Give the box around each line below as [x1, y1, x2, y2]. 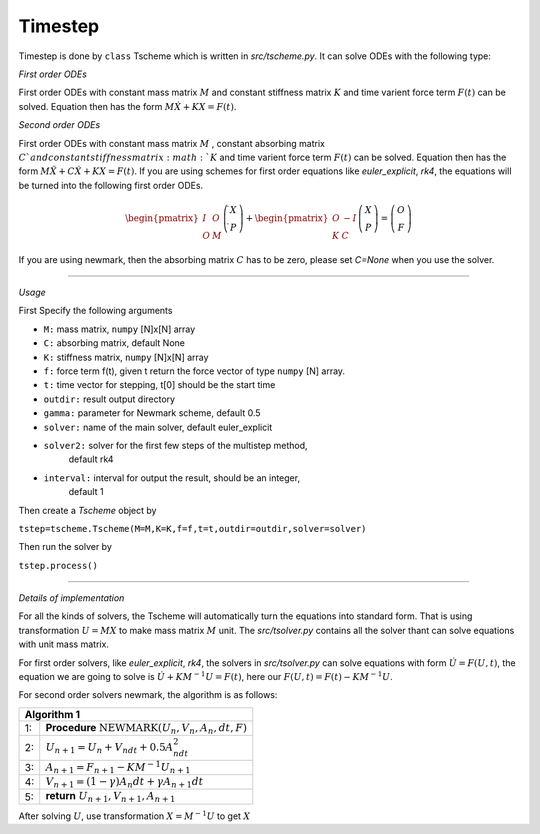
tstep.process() [18, 560, 99, 571]
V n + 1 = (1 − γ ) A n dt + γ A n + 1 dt [45, 775, 204, 790]
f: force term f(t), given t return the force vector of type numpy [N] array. [43, 365, 345, 377]
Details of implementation [18, 592, 125, 604]
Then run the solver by [18, 541, 112, 553]
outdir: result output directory [43, 393, 175, 405]
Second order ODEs [18, 119, 101, 131]
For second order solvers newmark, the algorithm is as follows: [18, 689, 278, 701]
